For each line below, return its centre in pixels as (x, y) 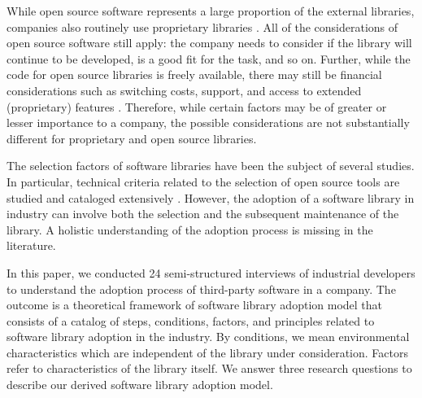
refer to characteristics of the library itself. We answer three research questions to (209, 368)
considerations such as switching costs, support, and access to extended (184, 90)
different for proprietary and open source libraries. (132, 138)
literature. (31, 245)
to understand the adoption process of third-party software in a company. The (201, 289)
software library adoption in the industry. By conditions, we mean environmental (208, 337)
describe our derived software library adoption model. (140, 385)
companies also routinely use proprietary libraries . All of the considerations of (202, 26)
